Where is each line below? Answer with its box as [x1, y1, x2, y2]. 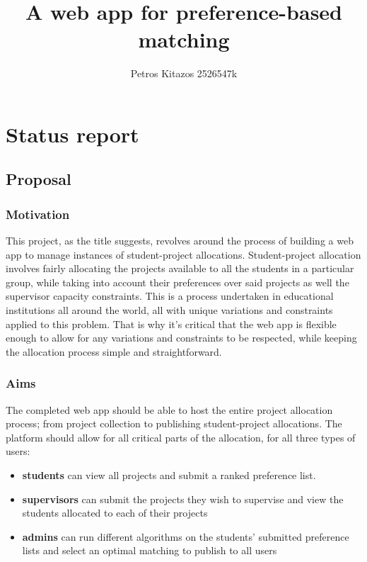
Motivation [6, 205, 70, 223]
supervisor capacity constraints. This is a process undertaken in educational [6, 288, 334, 303]
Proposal [6, 168, 71, 190]
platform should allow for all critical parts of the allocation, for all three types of [6, 429, 356, 444]
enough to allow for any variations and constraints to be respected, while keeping [6, 330, 357, 345]
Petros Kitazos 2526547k [130, 66, 238, 81]
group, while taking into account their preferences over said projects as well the [6, 274, 349, 289]
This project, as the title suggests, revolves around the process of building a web [6, 233, 354, 248]
